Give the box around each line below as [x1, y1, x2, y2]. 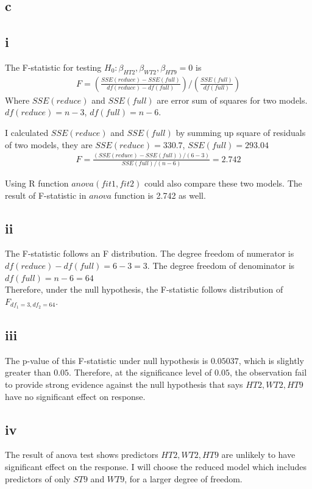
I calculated [5, 126, 49, 138]
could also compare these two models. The [144, 176, 302, 189]
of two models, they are [5, 138, 93, 151]
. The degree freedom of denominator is [147, 259, 295, 271]
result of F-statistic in [5, 188, 87, 201]
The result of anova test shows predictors [5, 448, 158, 461]
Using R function [5, 176, 69, 189]
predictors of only [5, 472, 71, 485]
